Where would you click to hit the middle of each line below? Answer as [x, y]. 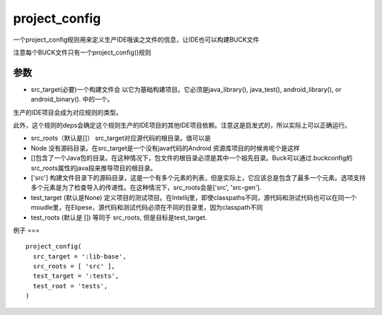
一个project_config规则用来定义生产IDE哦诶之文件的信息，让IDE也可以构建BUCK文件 [136, 40]
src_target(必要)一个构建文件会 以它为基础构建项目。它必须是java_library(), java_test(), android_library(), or [186, 89]
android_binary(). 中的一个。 [72, 100]
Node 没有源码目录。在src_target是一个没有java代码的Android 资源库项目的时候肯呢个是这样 [165, 148]
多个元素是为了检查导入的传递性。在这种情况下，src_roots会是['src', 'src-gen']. [146, 188]
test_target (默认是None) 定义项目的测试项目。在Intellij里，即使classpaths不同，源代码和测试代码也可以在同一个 [194, 197]
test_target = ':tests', [76, 276]
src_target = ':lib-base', [80, 256]
